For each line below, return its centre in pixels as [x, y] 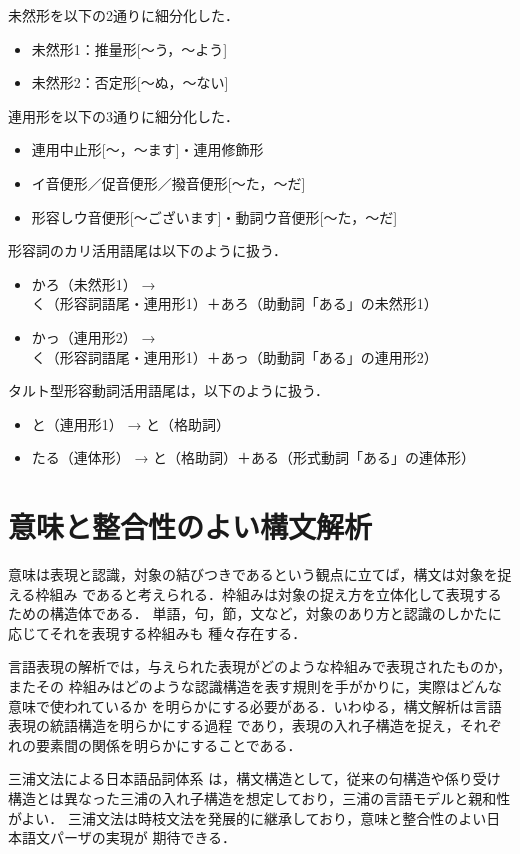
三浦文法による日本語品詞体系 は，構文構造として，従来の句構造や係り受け [254, 778]
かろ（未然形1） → [93, 283]
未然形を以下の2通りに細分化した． [123, 15]
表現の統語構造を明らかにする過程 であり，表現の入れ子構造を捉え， [234, 725]
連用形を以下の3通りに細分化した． [123, 115]
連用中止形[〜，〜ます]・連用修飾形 [147, 149]
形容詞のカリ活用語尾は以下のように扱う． [147, 250]
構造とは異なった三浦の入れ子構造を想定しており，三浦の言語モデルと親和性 [259, 797]
